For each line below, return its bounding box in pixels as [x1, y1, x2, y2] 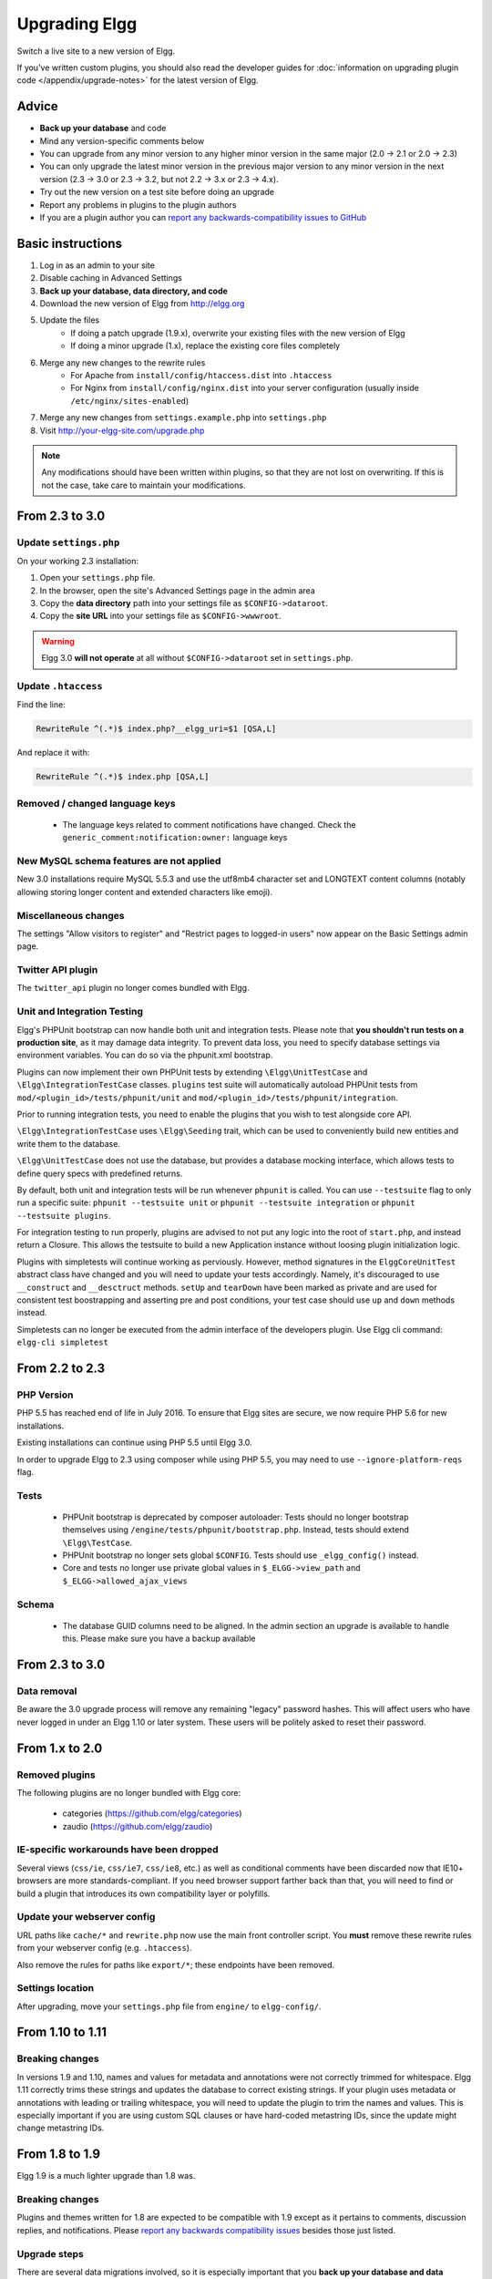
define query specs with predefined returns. [16, 1168, 183, 1179]
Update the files [39, 315, 100, 325]
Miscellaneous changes [16, 909, 125, 922]
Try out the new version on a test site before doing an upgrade [39, 187, 275, 198]
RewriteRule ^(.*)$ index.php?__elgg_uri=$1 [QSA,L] [36, 724, 277, 734]
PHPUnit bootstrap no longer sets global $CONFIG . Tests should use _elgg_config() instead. [62, 1550, 419, 1561]
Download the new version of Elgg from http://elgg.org [39, 298, 245, 309]
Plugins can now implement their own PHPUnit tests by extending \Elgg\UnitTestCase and [16, 1067, 368, 1078]
